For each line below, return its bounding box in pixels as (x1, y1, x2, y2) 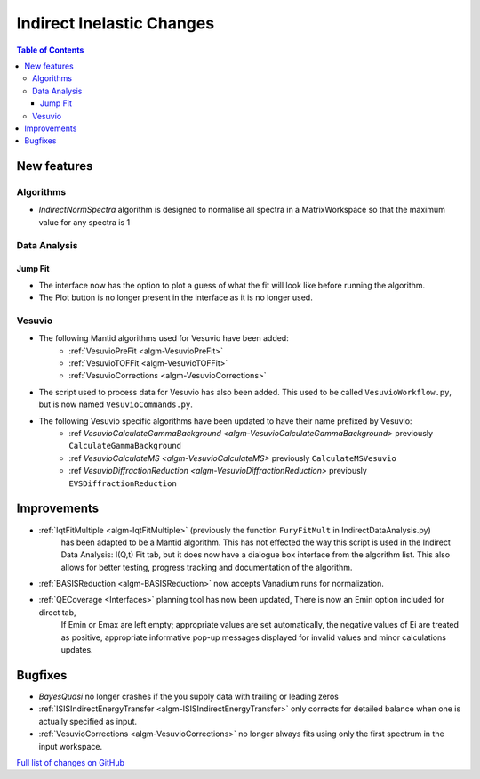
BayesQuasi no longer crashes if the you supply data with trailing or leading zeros (38, 691, 340, 702)
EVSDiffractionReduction (68, 478, 177, 489)
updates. (60, 645, 93, 655)
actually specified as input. (38, 716, 138, 726)
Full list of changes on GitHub (16, 757, 124, 767)
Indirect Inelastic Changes (16, 13, 215, 33)
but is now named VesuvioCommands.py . (38, 399, 193, 410)
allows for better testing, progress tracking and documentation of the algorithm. (60, 562, 353, 572)
